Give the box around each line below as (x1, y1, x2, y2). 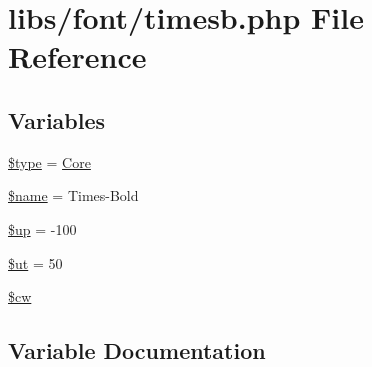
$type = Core (8, 151, 91, 172)
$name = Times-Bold (8, 185, 139, 206)
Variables (8, 104, 106, 135)
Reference (8, 36, 147, 77)
